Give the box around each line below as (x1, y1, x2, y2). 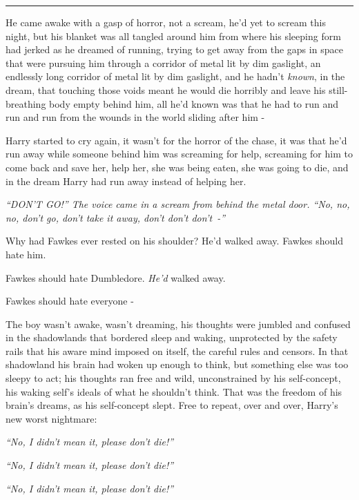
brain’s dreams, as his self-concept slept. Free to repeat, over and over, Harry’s (6, 398, 338, 412)
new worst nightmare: (6, 411, 97, 425)
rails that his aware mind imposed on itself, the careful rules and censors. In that (6, 343, 349, 358)
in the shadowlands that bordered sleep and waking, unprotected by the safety (6, 330, 338, 345)
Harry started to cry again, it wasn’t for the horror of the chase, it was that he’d (6, 133, 347, 147)
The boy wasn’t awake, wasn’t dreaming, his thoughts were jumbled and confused (6, 316, 351, 331)
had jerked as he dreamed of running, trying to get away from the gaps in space (6, 42, 343, 57)
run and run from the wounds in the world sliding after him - (6, 110, 265, 124)
